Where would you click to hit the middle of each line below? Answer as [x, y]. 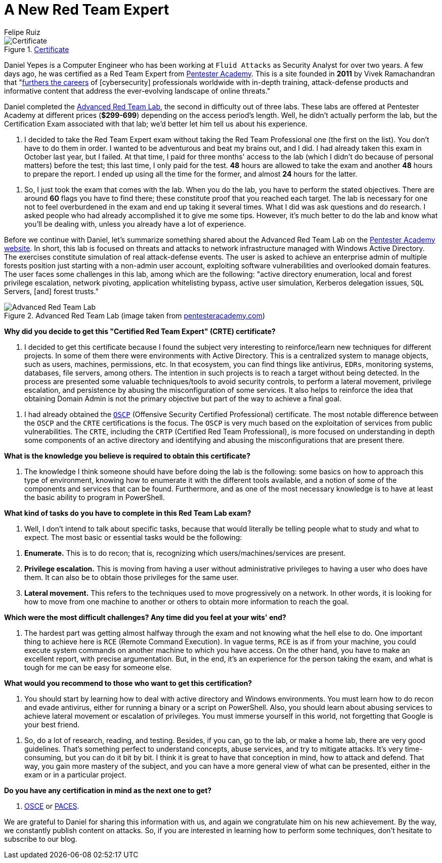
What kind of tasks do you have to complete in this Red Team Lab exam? [128, 513]
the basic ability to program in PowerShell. [95, 497]
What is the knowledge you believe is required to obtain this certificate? [127, 456]
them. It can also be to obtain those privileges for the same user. [131, 577]
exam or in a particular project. [75, 774]
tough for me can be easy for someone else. [98, 667]
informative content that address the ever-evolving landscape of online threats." [137, 91]
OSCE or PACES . [52, 806]
